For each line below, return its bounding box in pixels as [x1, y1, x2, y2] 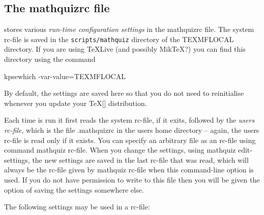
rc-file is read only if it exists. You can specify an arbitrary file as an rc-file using [4, 134, 256, 145]
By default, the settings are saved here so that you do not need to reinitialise [4, 88, 244, 98]
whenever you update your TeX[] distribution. [4, 97, 147, 108]
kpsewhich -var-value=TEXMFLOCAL [4, 70, 126, 81]
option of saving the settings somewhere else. [4, 184, 144, 195]
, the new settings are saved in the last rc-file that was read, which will [27, 154, 249, 165]
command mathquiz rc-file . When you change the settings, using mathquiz [4, 145, 236, 155]
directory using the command [4, 54, 96, 64]
